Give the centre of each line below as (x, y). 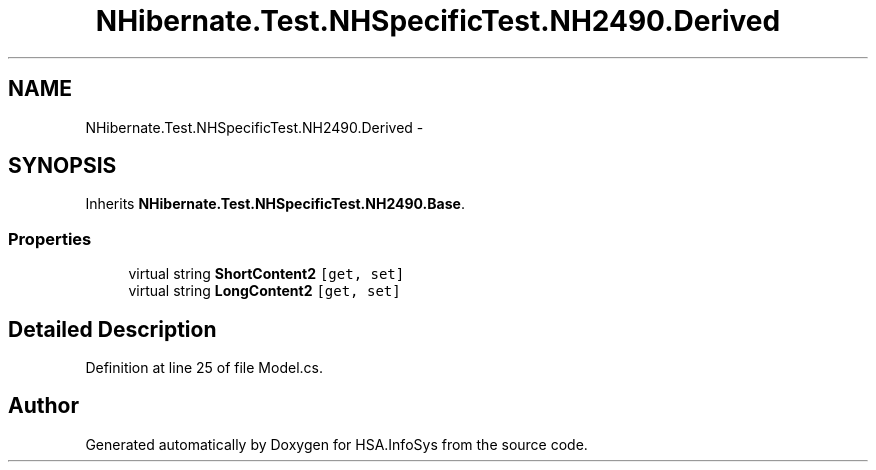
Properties (50, 238)
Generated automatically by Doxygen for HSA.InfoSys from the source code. (336, 444)
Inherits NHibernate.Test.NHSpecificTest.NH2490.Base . (275, 204)
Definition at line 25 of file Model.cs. (204, 368)
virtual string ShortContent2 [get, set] (266, 274)
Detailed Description (112, 329)
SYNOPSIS (62, 166)
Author (43, 406)
